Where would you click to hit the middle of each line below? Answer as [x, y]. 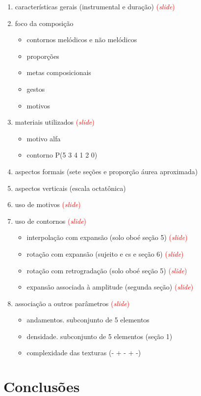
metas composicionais [59, 72]
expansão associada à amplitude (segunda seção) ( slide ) [110, 287]
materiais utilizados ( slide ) [55, 122]
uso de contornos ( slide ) [51, 221]
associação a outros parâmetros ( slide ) [72, 303]
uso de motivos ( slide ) [48, 204]
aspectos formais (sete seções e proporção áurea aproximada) [106, 171]
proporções [43, 56]
